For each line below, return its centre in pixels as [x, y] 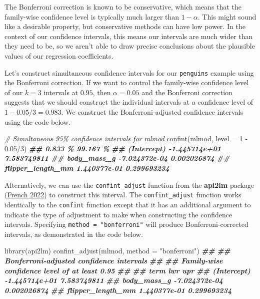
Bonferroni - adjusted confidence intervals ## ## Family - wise [114, 260]
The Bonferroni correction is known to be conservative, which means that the [123, 7]
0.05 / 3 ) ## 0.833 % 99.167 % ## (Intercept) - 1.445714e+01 [113, 148]
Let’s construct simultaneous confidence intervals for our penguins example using [129, 72]
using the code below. [37, 121]
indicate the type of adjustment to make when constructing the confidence [118, 214]
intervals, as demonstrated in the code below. [74, 234]
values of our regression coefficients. [59, 55]
